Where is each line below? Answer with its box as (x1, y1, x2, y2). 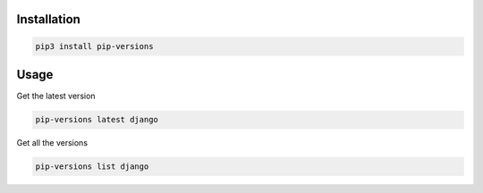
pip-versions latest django (35, 114, 158, 125)
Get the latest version (16, 90, 96, 102)
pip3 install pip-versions (35, 41, 154, 51)
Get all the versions (16, 138, 89, 148)
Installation (16, 12, 80, 27)
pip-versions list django (35, 162, 149, 172)
